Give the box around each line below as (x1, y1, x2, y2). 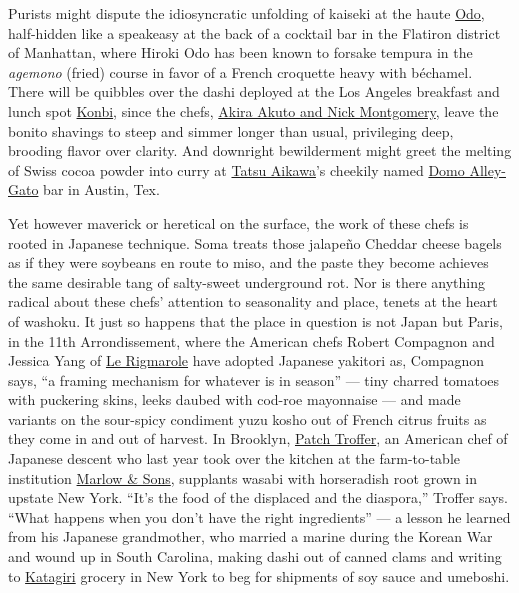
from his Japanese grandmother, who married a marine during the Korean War (8, 526, 493, 547)
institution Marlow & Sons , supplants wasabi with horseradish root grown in (8, 467, 478, 488)
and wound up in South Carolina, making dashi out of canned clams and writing (8, 546, 502, 567)
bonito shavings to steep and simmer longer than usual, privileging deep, (8, 120, 454, 141)
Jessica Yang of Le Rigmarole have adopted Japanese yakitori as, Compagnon (8, 350, 484, 371)
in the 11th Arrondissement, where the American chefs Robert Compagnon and (8, 330, 495, 351)
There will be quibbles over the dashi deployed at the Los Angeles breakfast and (8, 81, 500, 102)
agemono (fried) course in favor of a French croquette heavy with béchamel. (8, 61, 473, 82)
